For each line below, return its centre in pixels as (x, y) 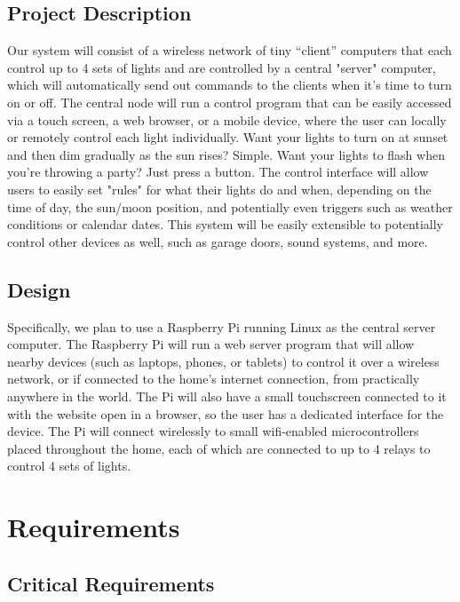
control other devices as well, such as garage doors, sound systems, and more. (218, 241)
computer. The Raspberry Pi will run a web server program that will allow (211, 344)
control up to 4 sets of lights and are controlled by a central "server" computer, (222, 67)
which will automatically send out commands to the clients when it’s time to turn (230, 85)
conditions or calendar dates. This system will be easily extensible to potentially (225, 224)
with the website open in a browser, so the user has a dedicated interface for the (226, 413)
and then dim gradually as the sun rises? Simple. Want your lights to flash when (226, 154)
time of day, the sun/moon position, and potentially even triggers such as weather (230, 206)
